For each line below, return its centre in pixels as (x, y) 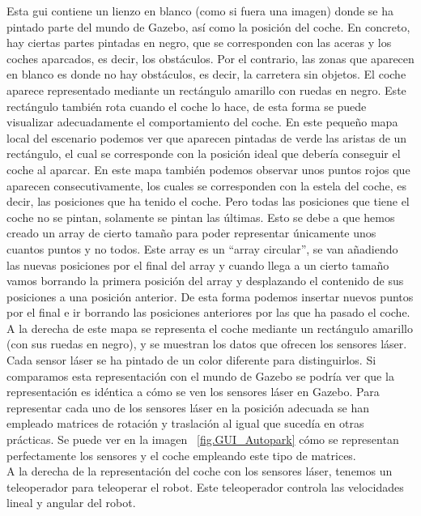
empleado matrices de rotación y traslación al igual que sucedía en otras (185, 423)
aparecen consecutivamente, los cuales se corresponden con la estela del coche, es (207, 185)
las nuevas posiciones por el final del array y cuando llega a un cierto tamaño (198, 264)
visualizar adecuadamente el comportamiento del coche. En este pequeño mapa (202, 122)
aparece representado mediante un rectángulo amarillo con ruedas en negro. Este (206, 90)
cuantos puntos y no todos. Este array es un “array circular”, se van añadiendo (202, 248)
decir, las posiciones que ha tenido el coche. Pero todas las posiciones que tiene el (208, 201)
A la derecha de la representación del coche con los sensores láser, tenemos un (200, 471)
